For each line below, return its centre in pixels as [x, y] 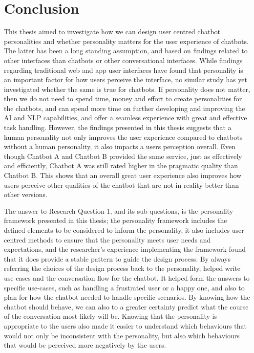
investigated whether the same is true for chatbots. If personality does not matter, [127, 89]
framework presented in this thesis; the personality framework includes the [116, 220]
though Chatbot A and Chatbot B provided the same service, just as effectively [123, 156]
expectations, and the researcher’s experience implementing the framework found [125, 249]
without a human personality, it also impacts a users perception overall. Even [120, 146]
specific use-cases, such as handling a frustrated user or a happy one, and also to [124, 287]
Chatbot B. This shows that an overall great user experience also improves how [123, 175]
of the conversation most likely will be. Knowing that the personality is [110, 316]
